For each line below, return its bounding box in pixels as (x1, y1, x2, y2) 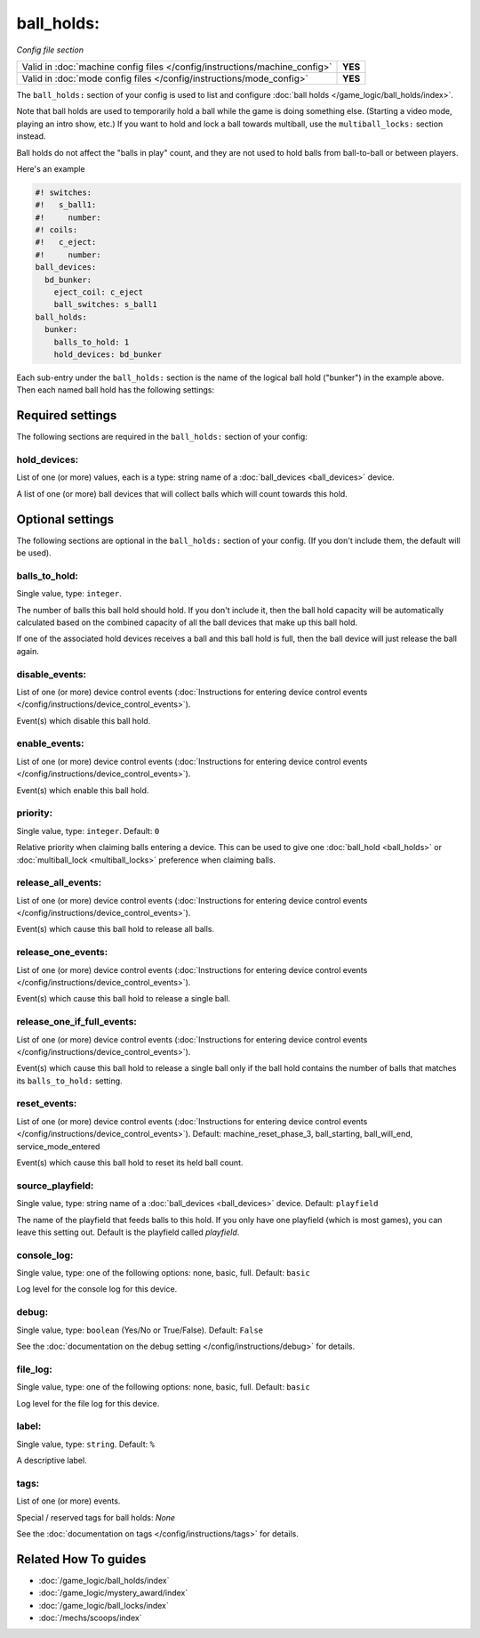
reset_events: (16, 1098, 77, 1110)
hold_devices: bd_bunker (53, 349, 163, 360)
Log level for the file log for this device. (16, 1398, 160, 1408)
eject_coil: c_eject (53, 288, 144, 297)
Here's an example (16, 163, 85, 174)
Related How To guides (16, 1552, 147, 1567)
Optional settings (16, 512, 115, 527)
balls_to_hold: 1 (53, 337, 130, 347)
